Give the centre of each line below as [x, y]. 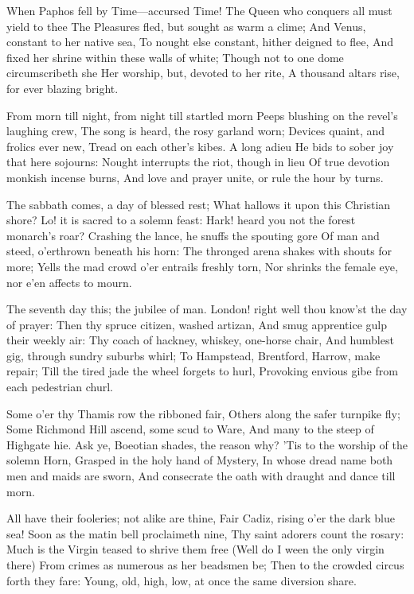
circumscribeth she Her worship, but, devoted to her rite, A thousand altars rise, [203, 73]
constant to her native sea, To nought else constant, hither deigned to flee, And [200, 42]
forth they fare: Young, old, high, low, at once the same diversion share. [182, 580]
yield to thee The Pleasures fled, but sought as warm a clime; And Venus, [186, 26]
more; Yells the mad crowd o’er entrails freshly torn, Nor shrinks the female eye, [202, 266]
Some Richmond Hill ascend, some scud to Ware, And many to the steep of [190, 429]
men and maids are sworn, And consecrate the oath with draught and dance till [201, 476]
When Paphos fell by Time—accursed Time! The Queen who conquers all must [199, 10]
